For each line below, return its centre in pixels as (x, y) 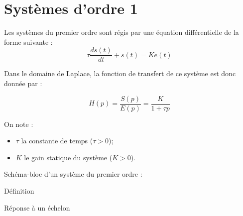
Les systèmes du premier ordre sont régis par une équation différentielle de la (121, 32)
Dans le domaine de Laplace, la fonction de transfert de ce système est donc (120, 73)
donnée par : (23, 83)
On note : (19, 124)
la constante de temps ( (57, 141)
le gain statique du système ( (68, 157)
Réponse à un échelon (37, 207)
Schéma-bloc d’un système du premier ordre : (73, 174)
